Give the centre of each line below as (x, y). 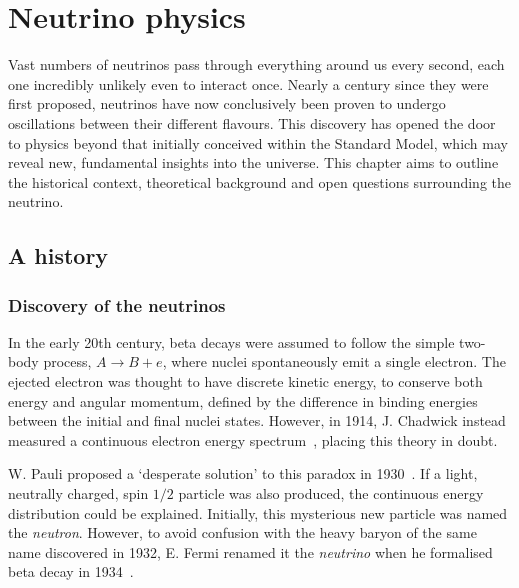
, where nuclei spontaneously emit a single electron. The (334, 361)
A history (58, 255)
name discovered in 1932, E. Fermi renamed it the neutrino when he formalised (250, 551)
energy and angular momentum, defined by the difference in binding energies (243, 400)
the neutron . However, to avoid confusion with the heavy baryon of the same (242, 532)
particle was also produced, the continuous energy (331, 493)
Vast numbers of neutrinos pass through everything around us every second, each (256, 64)
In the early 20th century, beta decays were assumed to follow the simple (231, 341)
